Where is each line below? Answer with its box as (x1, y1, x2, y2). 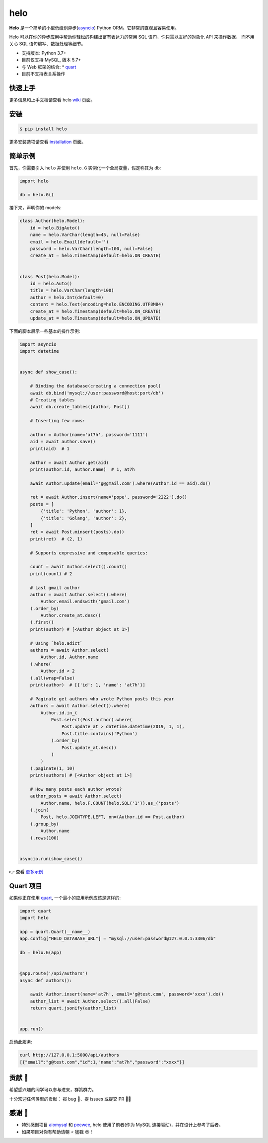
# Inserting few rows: (30, 418, 85, 424)
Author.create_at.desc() (40, 612, 101, 618)
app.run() (19, 1026, 44, 1032)
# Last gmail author (30, 585, 80, 591)
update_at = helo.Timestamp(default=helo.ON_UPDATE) (30, 315, 161, 321)
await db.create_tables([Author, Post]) (30, 404, 130, 410)
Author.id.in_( (40, 710, 78, 715)
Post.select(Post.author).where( (51, 717, 133, 722)
